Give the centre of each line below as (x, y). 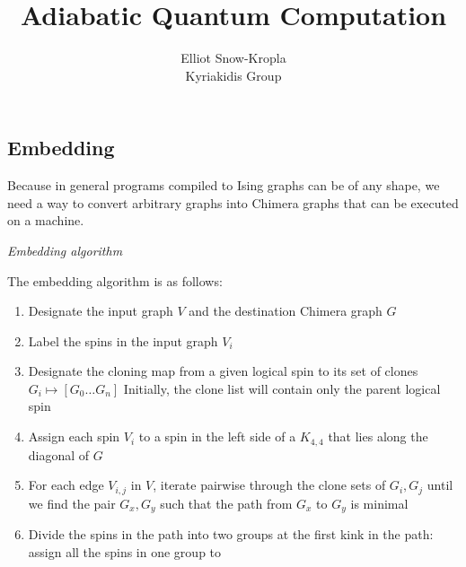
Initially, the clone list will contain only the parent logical (282, 388)
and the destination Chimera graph (286, 311)
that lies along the (378, 436)
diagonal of (59, 454)
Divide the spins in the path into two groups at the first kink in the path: (231, 534)
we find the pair (72, 503)
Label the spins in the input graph (123, 340)
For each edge (66, 485)
